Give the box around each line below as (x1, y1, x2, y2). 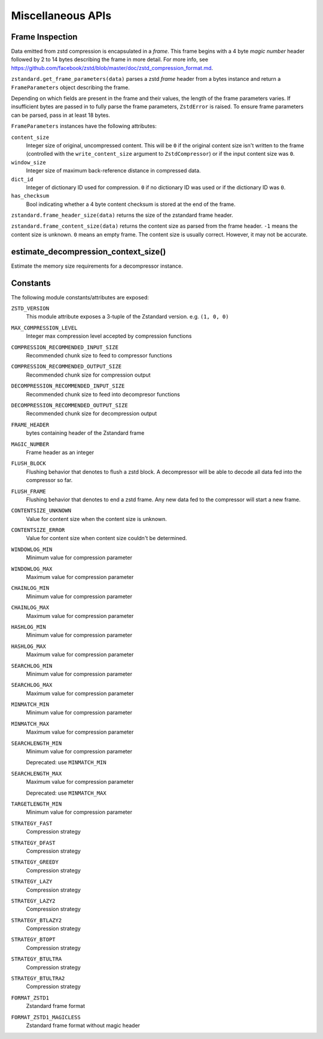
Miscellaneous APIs (11, 9, 112, 22)
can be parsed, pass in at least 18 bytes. (11, 111, 111, 119)
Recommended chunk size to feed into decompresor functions (26, 390, 181, 398)
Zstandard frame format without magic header (26, 1022, 141, 1029)
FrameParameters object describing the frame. (11, 84, 130, 91)
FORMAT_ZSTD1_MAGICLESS (11, 1014, 81, 1020)
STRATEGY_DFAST (11, 839, 56, 846)
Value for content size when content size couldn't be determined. (26, 535, 187, 542)
